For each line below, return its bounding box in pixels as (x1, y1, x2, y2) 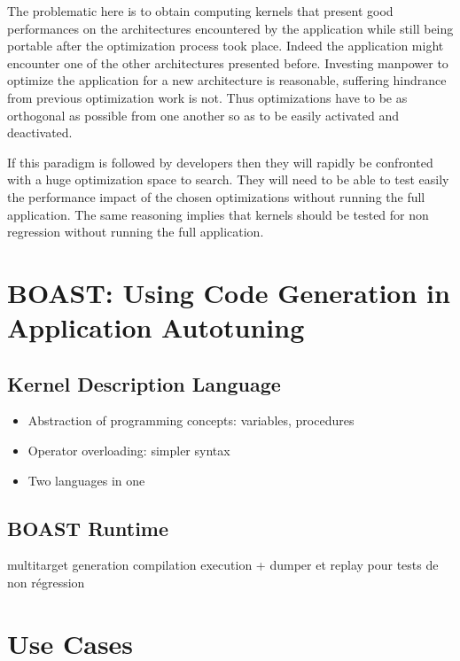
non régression (7, 573, 85, 592)
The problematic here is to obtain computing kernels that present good (7, 2, 394, 19)
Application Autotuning (7, 309, 305, 346)
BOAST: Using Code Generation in (7, 274, 450, 310)
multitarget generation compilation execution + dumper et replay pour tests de (7, 556, 439, 574)
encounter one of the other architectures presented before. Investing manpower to (7, 53, 448, 72)
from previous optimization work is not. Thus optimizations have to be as (7, 88, 408, 106)
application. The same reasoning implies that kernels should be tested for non (7, 205, 429, 223)
